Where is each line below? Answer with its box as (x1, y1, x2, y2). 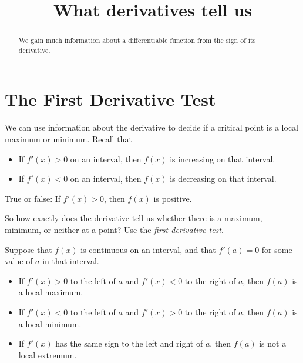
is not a (259, 337, 287, 349)
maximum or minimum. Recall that (5, 133, 132, 145)
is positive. (153, 192, 192, 204)
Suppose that (5, 243, 52, 255)
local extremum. (18, 348, 77, 361)
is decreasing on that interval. (170, 172, 277, 185)
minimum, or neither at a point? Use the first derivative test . (5, 223, 224, 235)
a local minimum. (18, 317, 82, 329)
